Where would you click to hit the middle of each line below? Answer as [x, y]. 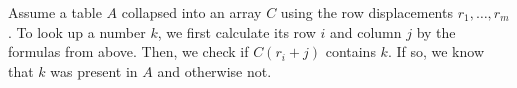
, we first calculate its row [236, 31]
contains [350, 51]
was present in [94, 70]
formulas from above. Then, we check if [128, 51]
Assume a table [55, 12]
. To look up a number [77, 31]
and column [365, 31]
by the [436, 31]
